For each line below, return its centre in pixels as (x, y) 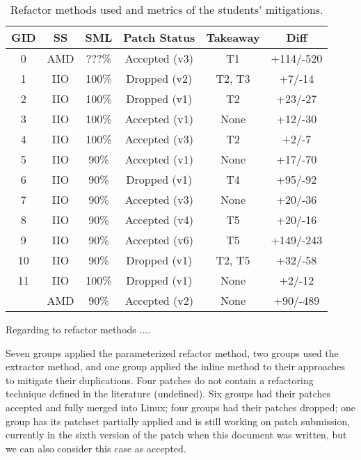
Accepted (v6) (159, 240)
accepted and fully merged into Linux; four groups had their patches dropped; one (181, 407)
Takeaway (233, 37)
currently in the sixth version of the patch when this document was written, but (176, 435)
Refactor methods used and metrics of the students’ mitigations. (167, 9)
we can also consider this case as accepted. (96, 448)
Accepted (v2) (159, 300)
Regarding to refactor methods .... (78, 329)
